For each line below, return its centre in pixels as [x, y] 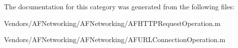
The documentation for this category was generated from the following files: [119, 6]
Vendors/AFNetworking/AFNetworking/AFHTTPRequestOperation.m [112, 23]
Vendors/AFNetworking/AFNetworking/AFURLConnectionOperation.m [115, 39]
